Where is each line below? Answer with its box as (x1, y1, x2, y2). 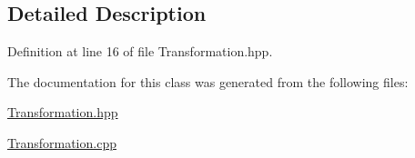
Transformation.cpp (7, 133, 116, 152)
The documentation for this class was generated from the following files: (7, 72, 409, 91)
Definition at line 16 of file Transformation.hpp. (7, 42, 273, 61)
